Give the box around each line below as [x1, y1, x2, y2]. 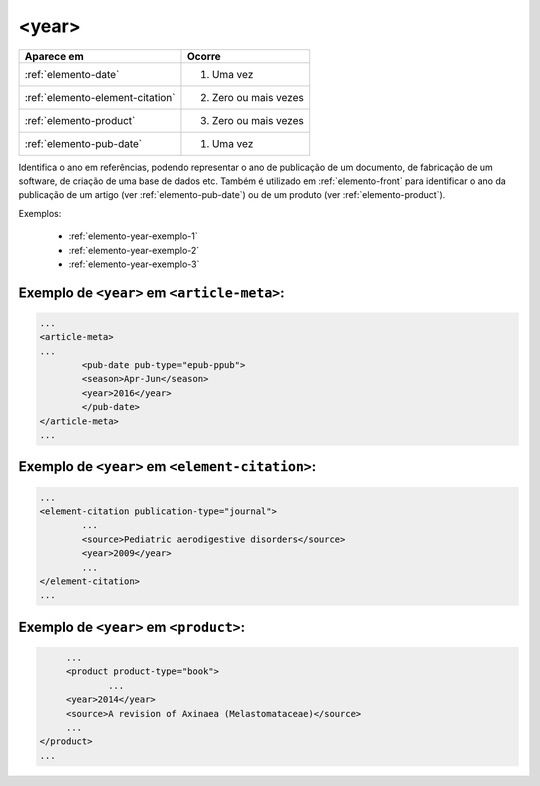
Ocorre [186, 49, 222, 63]
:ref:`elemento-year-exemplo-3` [68, 258, 200, 270]
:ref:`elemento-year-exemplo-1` [68, 230, 199, 242]
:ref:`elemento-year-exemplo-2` [68, 244, 200, 256]
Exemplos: [18, 207, 62, 219]
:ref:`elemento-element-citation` [24, 90, 176, 104]
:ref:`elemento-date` [24, 67, 120, 81]
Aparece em [24, 49, 84, 63]
